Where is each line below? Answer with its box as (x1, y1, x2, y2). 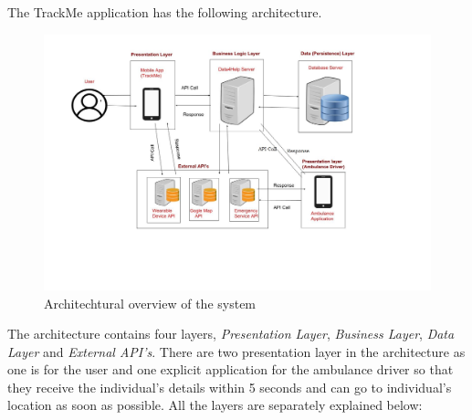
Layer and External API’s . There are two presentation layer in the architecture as (7, 341, 466, 361)
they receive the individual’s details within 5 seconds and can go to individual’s (7, 377, 452, 396)
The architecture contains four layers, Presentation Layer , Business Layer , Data (7, 324, 455, 343)
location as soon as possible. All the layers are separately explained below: (7, 395, 423, 415)
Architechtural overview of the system (44, 293, 257, 312)
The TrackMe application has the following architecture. (7, 3, 322, 21)
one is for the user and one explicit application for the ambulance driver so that (7, 360, 454, 379)
